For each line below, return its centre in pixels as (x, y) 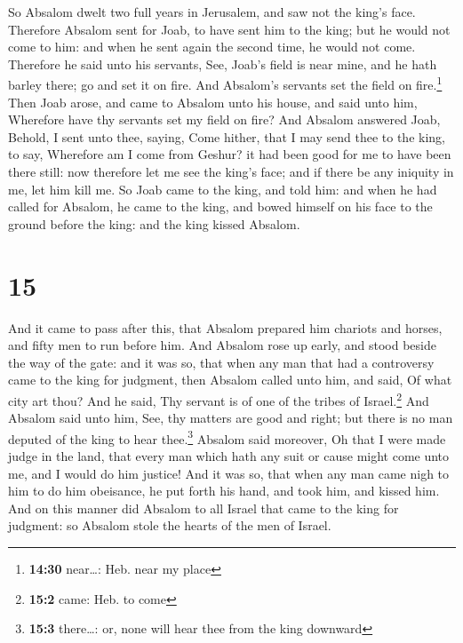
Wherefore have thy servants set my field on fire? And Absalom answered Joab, (224, 119)
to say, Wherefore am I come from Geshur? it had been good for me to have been (230, 154)
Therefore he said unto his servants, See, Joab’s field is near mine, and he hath (223, 64)
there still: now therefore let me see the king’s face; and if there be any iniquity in (231, 171)
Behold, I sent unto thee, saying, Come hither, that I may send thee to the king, (227, 136)
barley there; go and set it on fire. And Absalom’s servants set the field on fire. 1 (225, 83)
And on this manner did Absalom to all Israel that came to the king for (204, 508)
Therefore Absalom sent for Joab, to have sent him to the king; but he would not (229, 29)
